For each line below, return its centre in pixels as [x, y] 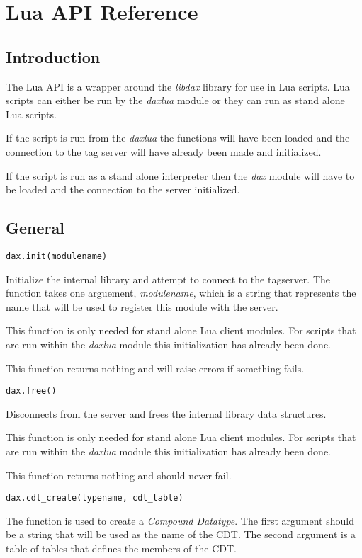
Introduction [53, 56]
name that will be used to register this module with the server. [142, 306]
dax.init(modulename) [57, 256]
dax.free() [31, 391]
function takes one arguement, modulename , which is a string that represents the [181, 293]
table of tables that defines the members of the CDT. [121, 548]
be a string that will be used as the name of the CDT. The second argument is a [181, 534]
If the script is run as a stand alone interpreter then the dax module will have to [180, 175]
